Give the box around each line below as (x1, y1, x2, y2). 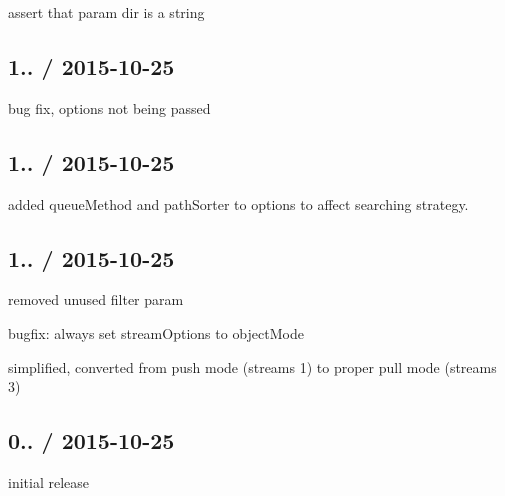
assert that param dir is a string (8, 2, 205, 22)
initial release (8, 471, 90, 492)
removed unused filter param (8, 289, 184, 310)
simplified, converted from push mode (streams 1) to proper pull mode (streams (8, 356, 497, 377)
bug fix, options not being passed (8, 97, 211, 118)
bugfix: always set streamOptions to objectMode (8, 322, 304, 343)
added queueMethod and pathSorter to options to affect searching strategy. (8, 193, 469, 214)
